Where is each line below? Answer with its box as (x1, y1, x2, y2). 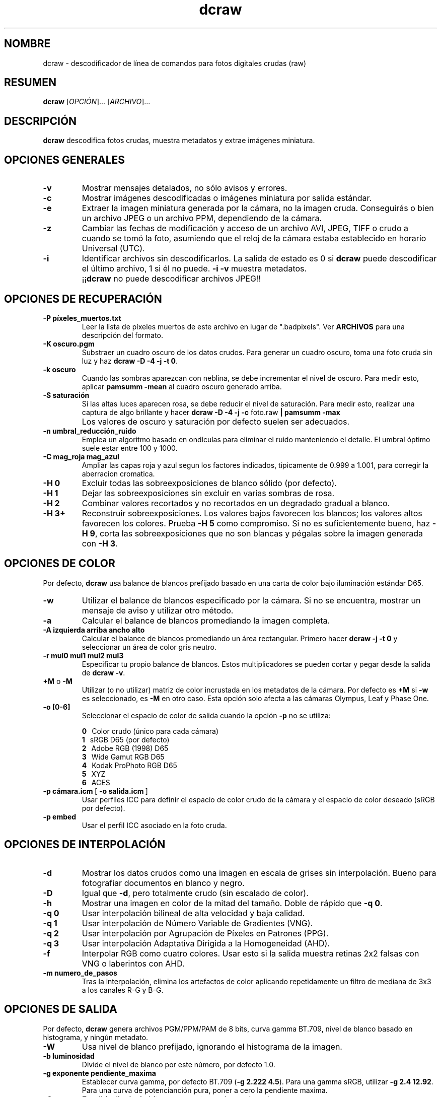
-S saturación (43, 390, 90, 399)
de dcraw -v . (82, 668, 125, 677)
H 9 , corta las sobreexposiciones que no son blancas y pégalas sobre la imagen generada (82, 528, 423, 538)
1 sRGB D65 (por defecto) (82, 735, 170, 744)
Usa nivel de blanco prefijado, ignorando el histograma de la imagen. (82, 1041, 342, 1052)
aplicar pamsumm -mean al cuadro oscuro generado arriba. (82, 382, 282, 391)
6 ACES (82, 778, 110, 787)
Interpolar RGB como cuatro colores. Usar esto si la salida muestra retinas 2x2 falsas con (82, 948, 419, 958)
